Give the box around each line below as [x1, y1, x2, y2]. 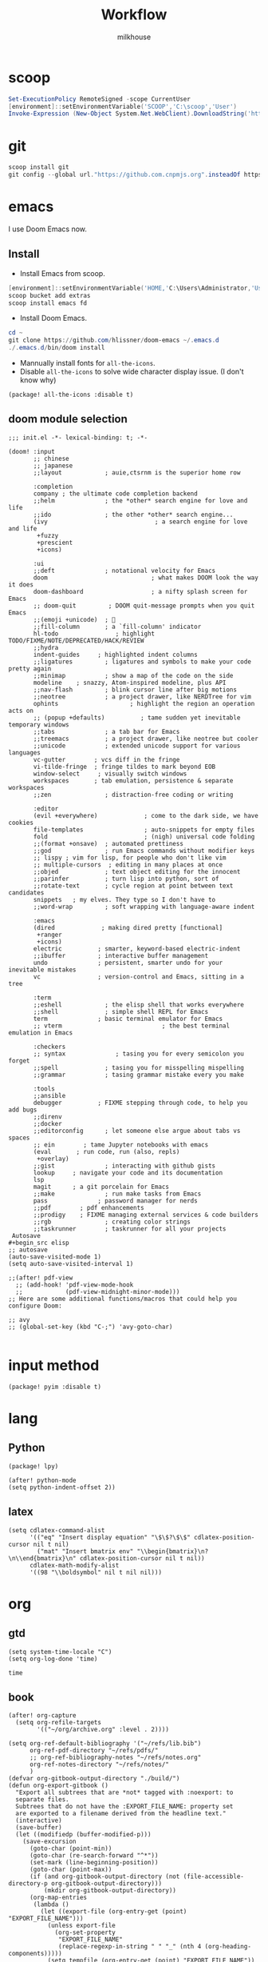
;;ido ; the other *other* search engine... [33, 511, 234, 519]
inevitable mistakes [8, 966, 77, 974]
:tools [33, 1084, 56, 1093]
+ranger [37, 931, 62, 939]
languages [8, 748, 41, 757]
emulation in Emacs [8, 1028, 73, 1037]
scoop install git [8, 163, 69, 171]
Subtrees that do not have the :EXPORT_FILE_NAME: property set [15, 1803, 234, 1811]
